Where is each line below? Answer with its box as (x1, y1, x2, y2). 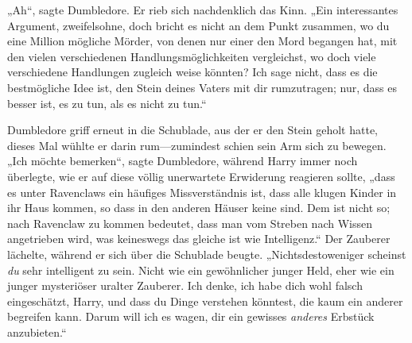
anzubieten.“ (7, 323, 67, 340)
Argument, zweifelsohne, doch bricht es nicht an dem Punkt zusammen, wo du (7, 17, 390, 33)
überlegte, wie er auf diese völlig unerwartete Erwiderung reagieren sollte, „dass (7, 168, 395, 184)
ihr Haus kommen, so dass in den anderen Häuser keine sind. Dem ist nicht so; (7, 199, 391, 216)
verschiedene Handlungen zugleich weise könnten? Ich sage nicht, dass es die (7, 64, 378, 80)
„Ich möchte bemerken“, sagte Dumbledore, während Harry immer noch (7, 152, 358, 169)
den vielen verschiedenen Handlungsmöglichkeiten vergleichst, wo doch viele (7, 48, 376, 64)
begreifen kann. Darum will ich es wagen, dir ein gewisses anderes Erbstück (7, 308, 375, 325)
